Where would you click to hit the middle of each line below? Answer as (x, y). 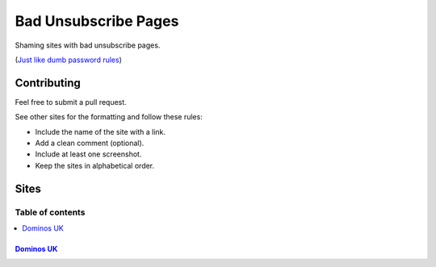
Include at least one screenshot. (88, 154)
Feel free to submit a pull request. (71, 102)
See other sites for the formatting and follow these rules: (109, 117)
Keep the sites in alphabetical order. (95, 165)
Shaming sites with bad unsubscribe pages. (88, 45)
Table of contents (50, 212)
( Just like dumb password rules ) (69, 60)
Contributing (48, 83)
